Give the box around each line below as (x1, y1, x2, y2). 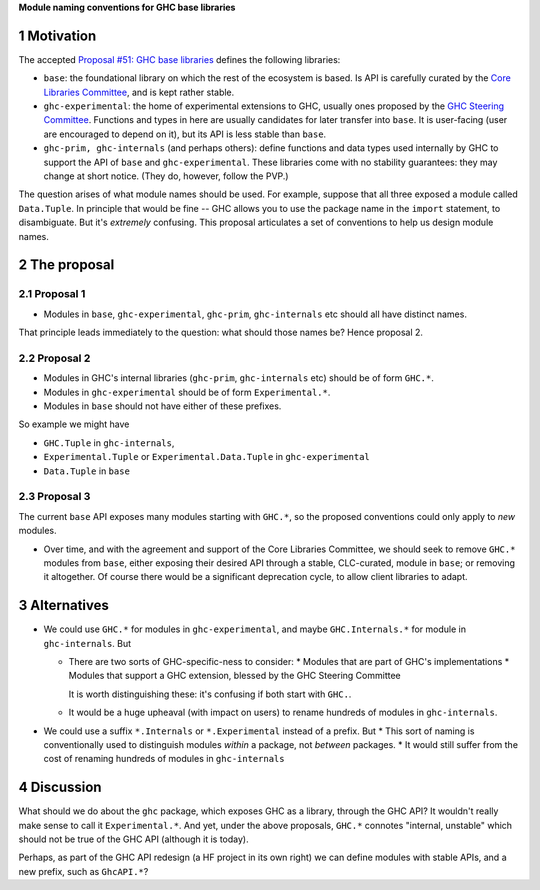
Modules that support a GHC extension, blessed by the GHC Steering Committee (68, 670, 401, 682)
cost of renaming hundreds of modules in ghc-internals (43, 753, 285, 765)
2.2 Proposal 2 (18, 351, 91, 365)
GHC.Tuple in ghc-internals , (43, 436, 175, 449)
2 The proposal (18, 256, 115, 274)
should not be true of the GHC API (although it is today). (18, 833, 249, 845)
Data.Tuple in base (43, 465, 130, 477)
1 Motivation (18, 27, 97, 44)
